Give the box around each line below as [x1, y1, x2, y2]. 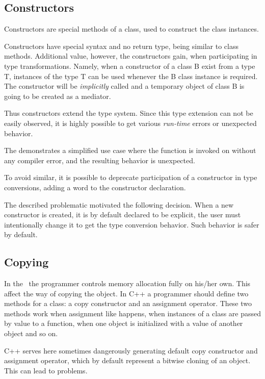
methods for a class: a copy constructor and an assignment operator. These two [4, 298, 252, 309]
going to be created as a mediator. [4, 90, 111, 101]
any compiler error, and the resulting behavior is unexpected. [4, 155, 195, 165]
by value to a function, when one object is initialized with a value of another [4, 318, 243, 329]
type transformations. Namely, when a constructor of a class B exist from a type [4, 60, 255, 71]
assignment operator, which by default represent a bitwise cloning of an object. [4, 355, 251, 366]
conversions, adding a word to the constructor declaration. [4, 182, 186, 192]
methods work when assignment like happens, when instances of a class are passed [4, 308, 261, 318]
